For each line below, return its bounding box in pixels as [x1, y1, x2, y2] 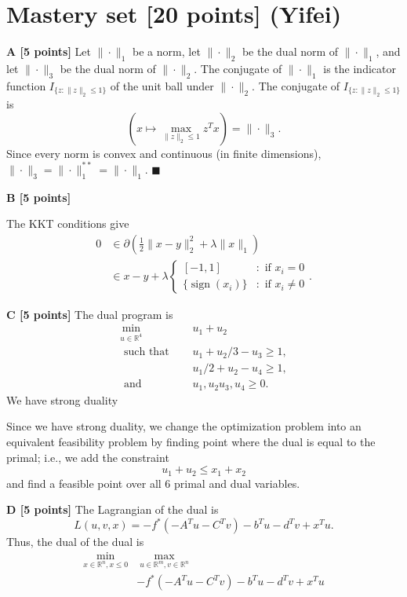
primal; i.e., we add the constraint [6, 449, 169, 465]
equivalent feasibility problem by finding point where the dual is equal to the [6, 434, 376, 449]
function [6, 77, 46, 93]
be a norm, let [133, 43, 201, 60]
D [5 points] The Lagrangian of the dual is [6, 501, 219, 518]
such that [123, 346, 169, 358]
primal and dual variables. [174, 474, 300, 491]
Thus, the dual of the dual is [6, 533, 144, 550]
